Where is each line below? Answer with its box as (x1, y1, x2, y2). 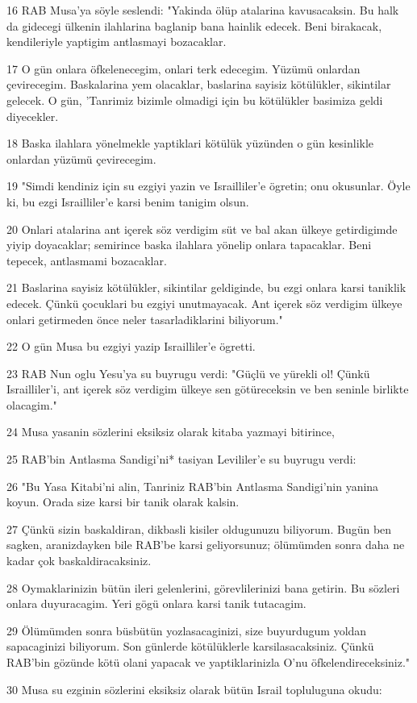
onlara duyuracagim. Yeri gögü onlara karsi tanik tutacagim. (6, 595, 306, 612)
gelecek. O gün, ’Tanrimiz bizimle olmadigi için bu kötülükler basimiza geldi (6, 91, 383, 108)
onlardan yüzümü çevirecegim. (6, 150, 156, 167)
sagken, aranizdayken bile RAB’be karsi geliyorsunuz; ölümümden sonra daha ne (6, 536, 405, 553)
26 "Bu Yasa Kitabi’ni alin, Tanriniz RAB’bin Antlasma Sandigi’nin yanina (6, 477, 379, 494)
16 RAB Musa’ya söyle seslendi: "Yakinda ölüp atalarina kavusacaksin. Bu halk (6, 2, 399, 18)
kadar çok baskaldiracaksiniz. (6, 552, 152, 569)
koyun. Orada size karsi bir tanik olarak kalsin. (6, 493, 240, 510)
